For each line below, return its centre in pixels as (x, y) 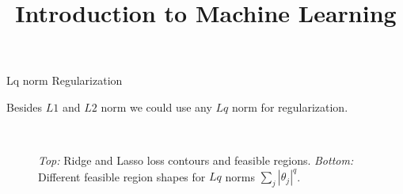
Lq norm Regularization (65, 80)
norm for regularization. (290, 107)
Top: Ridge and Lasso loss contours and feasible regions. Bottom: (196, 160)
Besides (25, 107)
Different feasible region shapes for (122, 176)
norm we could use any (156, 107)
